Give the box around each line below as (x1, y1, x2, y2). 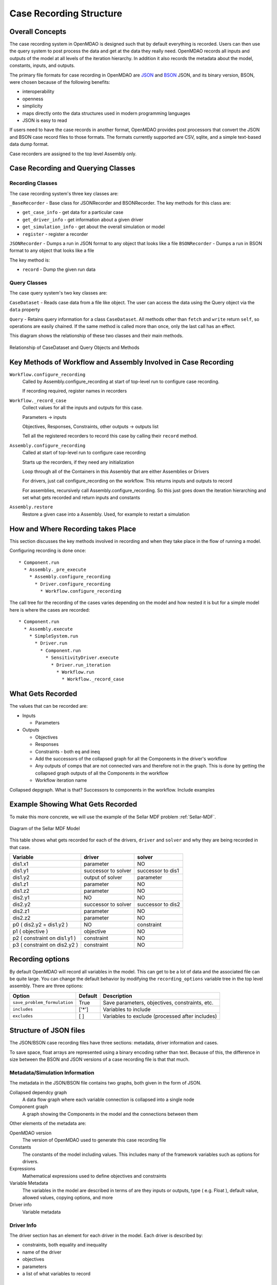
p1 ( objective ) (12, 928, 48, 935)
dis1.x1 (12, 860, 29, 868)
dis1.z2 (12, 887, 30, 894)
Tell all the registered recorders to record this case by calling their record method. (22, 433, 197, 439)
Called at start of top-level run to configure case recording (22, 450, 146, 456)
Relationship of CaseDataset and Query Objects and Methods (9, 344, 140, 351)
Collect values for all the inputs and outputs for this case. (22, 405, 143, 411)
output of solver (84, 874, 123, 881)
